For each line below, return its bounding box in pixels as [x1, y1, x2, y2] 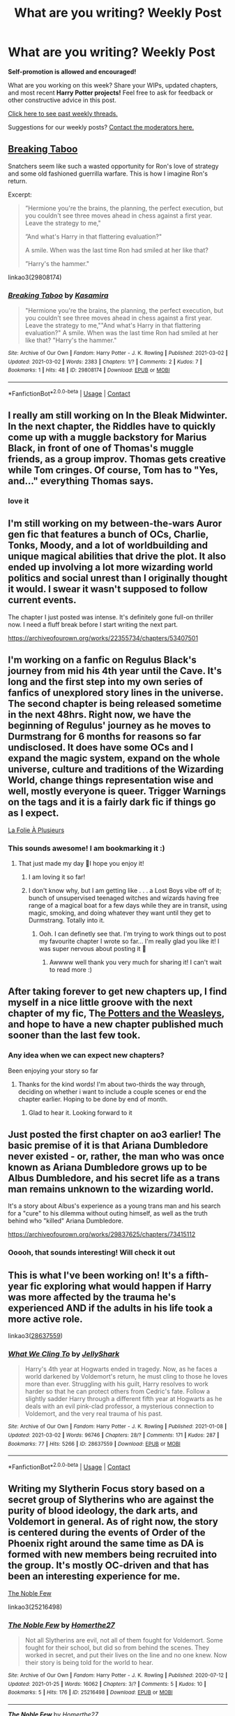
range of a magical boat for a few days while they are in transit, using [28, 901, 227, 909]
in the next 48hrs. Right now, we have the [8, 709, 191, 721]
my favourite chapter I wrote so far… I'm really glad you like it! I [38, 936, 220, 945]
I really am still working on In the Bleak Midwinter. [8, 409, 227, 421]
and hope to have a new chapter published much [8, 1018, 224, 1030]
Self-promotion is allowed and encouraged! [8, 67, 137, 76]
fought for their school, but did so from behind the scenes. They [24, 1643, 210, 1652]
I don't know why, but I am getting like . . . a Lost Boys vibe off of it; [28, 886, 222, 894]
